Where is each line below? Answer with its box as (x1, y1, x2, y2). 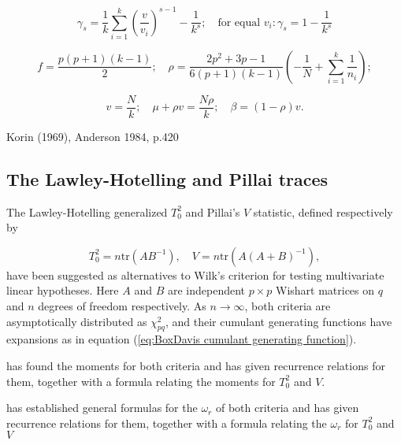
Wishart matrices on (275, 282, 375, 299)
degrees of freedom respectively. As (38, 298, 206, 314)
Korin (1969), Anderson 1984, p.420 (6, 128, 179, 144)
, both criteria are (244, 298, 331, 314)
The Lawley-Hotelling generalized (6, 203, 168, 220)
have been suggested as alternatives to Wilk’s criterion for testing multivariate (6, 266, 384, 283)
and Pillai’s (185, 203, 240, 220)
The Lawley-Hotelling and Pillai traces (6, 166, 329, 191)
